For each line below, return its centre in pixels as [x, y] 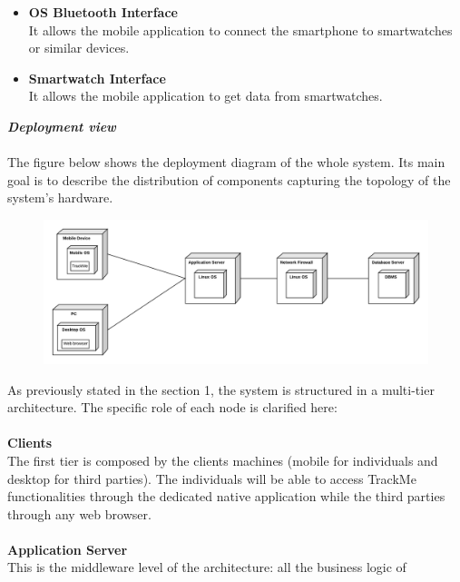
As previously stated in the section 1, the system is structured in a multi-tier [221, 389]
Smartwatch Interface [97, 78]
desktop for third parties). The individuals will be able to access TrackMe [212, 478]
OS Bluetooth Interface [103, 12]
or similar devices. [79, 48]
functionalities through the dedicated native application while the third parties [226, 496]
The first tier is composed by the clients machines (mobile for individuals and [223, 460]
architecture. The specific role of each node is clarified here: [172, 407]
